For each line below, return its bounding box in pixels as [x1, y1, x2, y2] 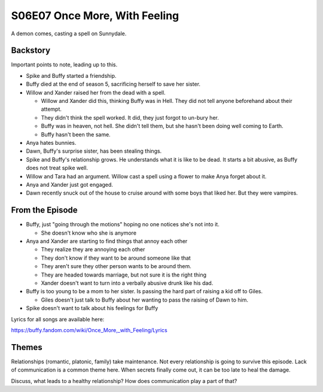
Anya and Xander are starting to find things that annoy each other [26, 238, 188, 245]
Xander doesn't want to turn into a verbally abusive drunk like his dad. [41, 279, 214, 287]
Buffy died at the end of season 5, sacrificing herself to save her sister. [26, 81, 200, 88]
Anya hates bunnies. [26, 139, 77, 146]
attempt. [41, 105, 62, 113]
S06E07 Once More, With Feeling [11, 9, 179, 22]
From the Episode [11, 205, 78, 215]
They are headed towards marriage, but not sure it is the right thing [41, 271, 206, 278]
